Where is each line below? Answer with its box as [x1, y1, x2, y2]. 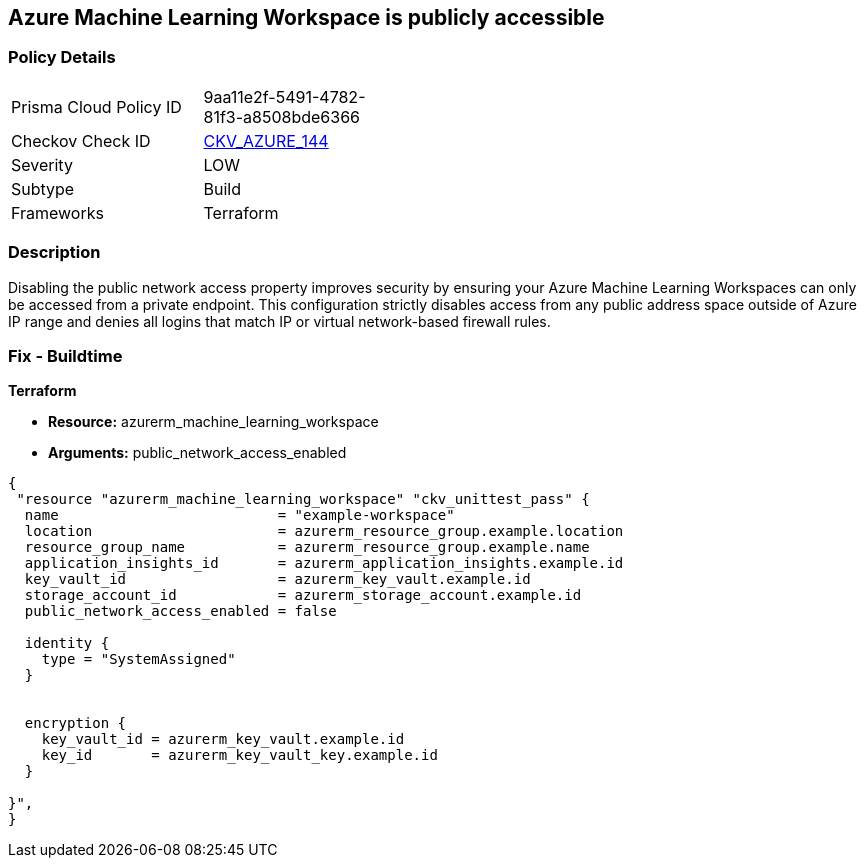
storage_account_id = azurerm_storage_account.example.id [24, 587, 582, 604]
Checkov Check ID [11, 130, 151, 151]
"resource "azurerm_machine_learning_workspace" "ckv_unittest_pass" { [16, 491, 590, 508]
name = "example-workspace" [24, 507, 455, 524]
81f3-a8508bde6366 [203, 106, 361, 127]
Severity [11, 154, 73, 175]
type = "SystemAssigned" [41, 651, 236, 668]
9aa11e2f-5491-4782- [203, 86, 366, 107]
